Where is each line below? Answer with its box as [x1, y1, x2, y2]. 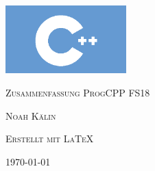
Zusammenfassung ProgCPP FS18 [5, 85, 150, 99]
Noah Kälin [5, 108, 56, 122]
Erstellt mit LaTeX [5, 131, 94, 146]
